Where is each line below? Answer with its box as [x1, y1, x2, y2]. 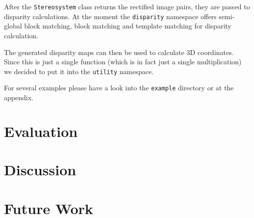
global [4, 21, 22, 31]
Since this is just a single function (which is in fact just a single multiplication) [4, 56, 242, 67]
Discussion [4, 160, 76, 180]
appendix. [4, 92, 33, 102]
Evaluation [4, 121, 78, 141]
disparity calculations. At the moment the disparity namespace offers [4, 11, 217, 21]
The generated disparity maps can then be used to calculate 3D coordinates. [4, 47, 234, 57]
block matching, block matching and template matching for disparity [24, 21, 231, 31]
